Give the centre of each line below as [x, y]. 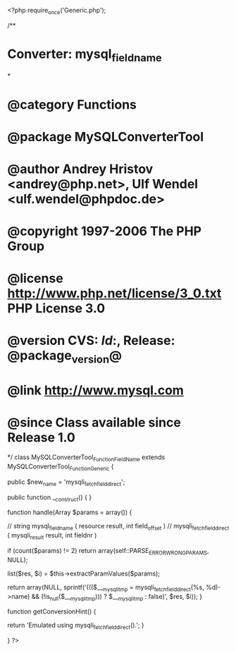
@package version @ [64, 357]
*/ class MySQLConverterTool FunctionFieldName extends [86, 458]
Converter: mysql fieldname [85, 55]
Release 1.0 [41, 438]
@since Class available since [94, 423]
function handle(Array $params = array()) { [70, 512]
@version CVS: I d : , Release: [91, 341]
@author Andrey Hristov [80, 169]
